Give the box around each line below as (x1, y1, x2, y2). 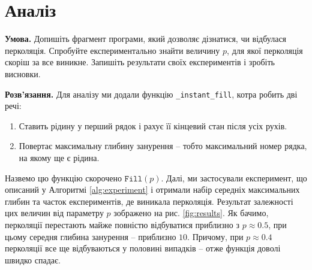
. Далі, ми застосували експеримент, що (161, 171, 307, 184)
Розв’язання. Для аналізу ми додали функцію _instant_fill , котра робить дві (5, 87, 298, 100)
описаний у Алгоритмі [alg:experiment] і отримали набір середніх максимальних (5, 183, 300, 196)
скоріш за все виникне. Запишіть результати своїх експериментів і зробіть (5, 56, 275, 68)
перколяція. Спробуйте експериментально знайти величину (5, 44, 220, 56)
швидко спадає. (5, 253, 61, 266)
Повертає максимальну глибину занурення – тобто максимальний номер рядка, (19, 139, 307, 152)
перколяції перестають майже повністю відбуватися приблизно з (5, 218, 240, 230)
